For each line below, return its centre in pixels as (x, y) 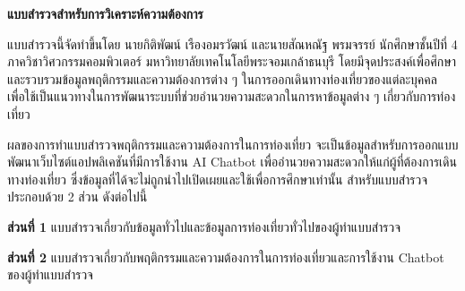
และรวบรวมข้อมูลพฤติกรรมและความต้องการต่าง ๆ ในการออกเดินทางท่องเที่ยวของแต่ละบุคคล (222, 78)
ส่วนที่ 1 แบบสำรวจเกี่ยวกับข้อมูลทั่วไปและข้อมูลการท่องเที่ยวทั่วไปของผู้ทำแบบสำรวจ (204, 226)
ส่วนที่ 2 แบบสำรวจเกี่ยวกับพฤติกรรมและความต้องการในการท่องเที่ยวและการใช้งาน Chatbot (226, 257)
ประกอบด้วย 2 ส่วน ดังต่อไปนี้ (77, 197)
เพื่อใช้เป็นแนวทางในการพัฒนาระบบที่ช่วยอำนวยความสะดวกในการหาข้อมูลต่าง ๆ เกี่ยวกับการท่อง (232, 96)
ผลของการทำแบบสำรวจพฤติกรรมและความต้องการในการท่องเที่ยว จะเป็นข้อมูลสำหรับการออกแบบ (233, 144)
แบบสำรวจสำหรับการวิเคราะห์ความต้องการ (105, 13)
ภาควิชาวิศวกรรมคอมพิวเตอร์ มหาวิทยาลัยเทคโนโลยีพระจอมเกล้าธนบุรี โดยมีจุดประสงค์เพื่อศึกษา (232, 61)
